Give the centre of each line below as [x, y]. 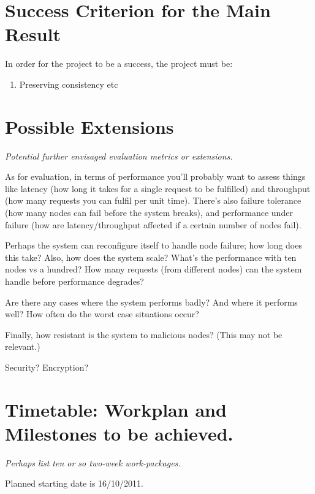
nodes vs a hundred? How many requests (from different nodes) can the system [154, 269]
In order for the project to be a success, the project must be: [119, 64]
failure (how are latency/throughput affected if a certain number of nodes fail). [153, 224]
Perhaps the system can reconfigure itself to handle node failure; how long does [154, 245]
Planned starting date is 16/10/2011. [74, 483]
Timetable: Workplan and [116, 409]
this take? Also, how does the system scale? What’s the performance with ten [151, 257]
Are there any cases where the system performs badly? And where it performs [151, 302]
